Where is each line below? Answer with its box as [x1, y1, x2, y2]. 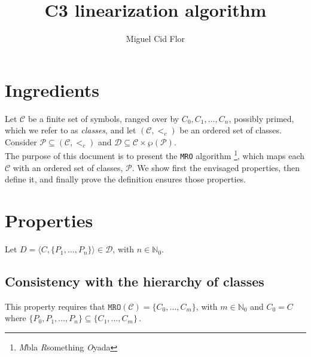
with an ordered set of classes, [13, 161, 123, 173]
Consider [5, 135, 37, 148]
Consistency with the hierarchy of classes [5, 272, 264, 291]
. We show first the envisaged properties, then [132, 161, 300, 173]
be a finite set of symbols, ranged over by [28, 112, 179, 124]
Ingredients [5, 77, 100, 102]
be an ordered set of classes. [179, 124, 282, 136]
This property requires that [5, 300, 105, 312]
